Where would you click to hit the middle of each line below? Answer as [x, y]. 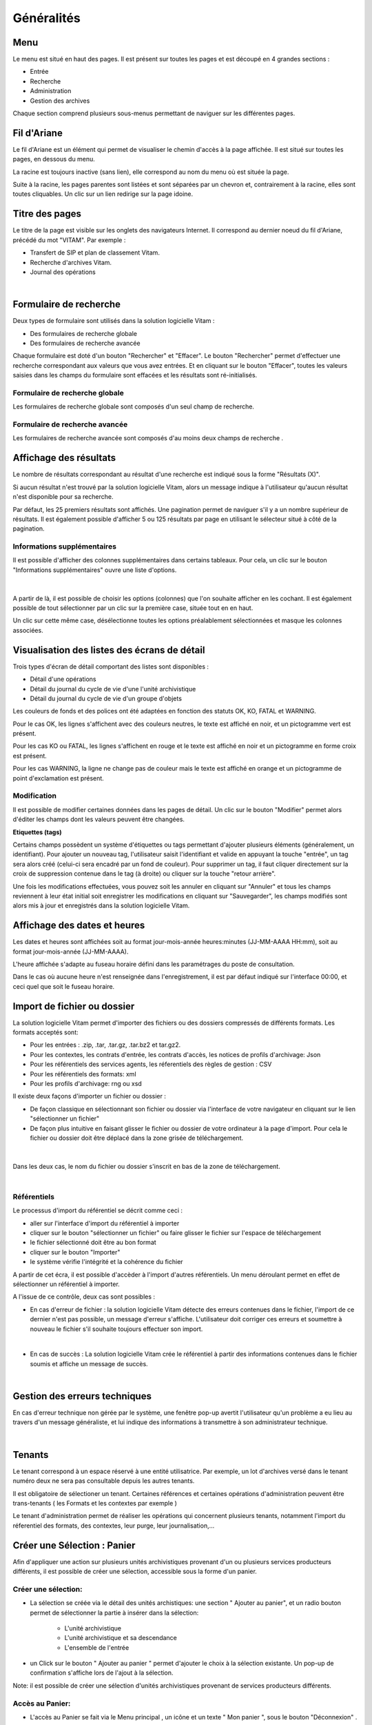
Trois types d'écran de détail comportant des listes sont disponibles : [111, 667]
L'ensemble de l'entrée [97, 1647]
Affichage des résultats [64, 458]
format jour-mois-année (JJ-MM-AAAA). [71, 952]
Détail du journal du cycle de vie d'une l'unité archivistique [113, 689]
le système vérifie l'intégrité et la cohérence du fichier [106, 1262]
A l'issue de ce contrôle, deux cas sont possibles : [84, 1297]
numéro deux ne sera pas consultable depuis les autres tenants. [104, 1481]
